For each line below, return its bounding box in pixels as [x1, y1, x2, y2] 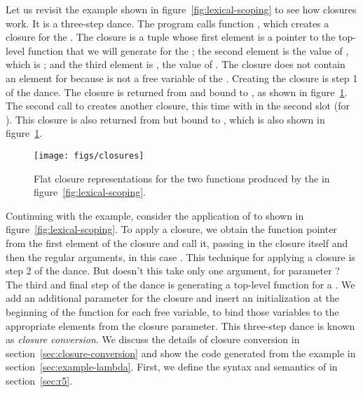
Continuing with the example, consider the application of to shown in [6, 208, 304, 222]
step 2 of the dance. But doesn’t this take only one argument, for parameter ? [6, 263, 340, 278]
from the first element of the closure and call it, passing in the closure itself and [6, 235, 348, 250]
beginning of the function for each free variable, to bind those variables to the [6, 304, 339, 319]
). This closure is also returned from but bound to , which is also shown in [6, 112, 325, 126]
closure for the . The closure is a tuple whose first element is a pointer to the [6, 29, 336, 44]
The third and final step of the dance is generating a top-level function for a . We [6, 277, 355, 291]
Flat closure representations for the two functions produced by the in [34, 171, 330, 185]
